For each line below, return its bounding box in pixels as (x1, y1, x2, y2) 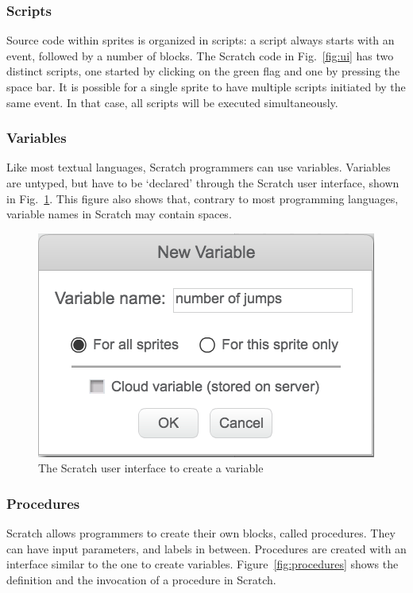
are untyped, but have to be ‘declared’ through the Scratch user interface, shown (6, 175, 399, 191)
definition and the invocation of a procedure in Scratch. (6, 571, 276, 587)
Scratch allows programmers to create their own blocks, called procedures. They (6, 525, 396, 541)
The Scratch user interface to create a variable (38, 460, 264, 476)
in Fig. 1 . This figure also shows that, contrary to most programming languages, (6, 190, 399, 206)
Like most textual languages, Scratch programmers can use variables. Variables (6, 159, 391, 175)
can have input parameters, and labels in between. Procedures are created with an (6, 540, 407, 556)
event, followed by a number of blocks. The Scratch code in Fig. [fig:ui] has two (6, 47, 394, 64)
